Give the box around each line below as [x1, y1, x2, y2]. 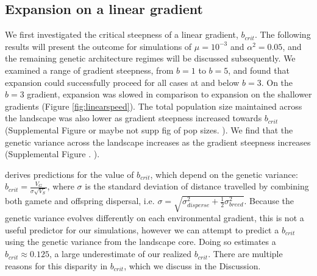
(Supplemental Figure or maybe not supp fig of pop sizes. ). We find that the [5, 123, 293, 136]
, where [47, 180, 74, 193]
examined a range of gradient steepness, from [5, 63, 174, 76]
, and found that [228, 63, 290, 76]
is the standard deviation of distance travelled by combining [85, 180, 309, 193]
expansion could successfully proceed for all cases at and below [5, 76, 240, 88]
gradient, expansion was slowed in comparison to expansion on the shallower [27, 88, 312, 101]
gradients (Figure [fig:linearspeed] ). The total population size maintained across [5, 99, 302, 112]
